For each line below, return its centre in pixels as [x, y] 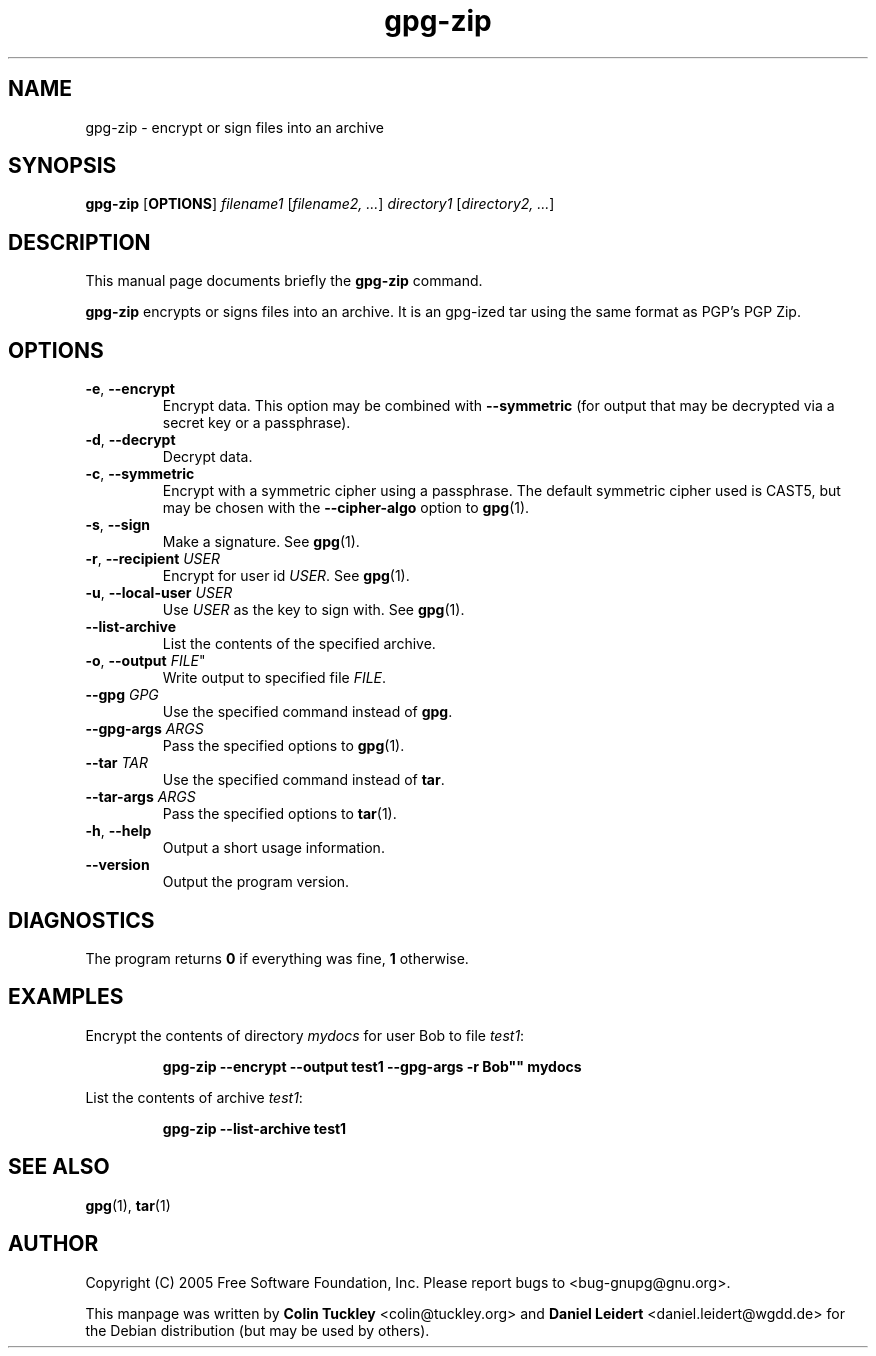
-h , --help [118, 831]
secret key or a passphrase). [256, 423]
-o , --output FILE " [145, 661]
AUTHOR [53, 1244]
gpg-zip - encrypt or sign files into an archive [234, 127]
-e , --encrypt [130, 389]
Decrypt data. [207, 457]
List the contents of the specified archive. [299, 644]
